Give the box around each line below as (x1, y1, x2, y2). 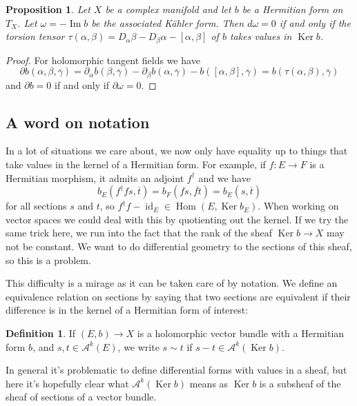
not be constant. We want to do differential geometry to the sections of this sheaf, (6, 239, 352, 254)
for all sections (6, 199, 67, 213)
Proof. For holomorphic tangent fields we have (6, 52, 200, 67)
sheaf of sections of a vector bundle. (6, 389, 157, 404)
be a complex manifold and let (105, 2, 231, 16)
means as (189, 376, 229, 390)
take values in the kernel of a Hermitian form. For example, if (6, 157, 266, 172)
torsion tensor (6, 29, 65, 43)
